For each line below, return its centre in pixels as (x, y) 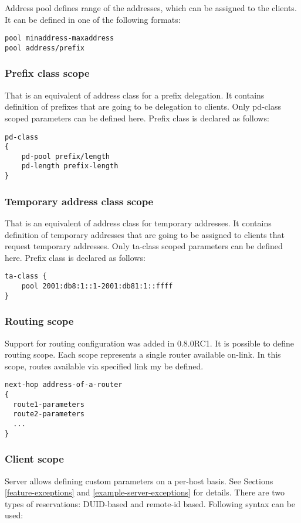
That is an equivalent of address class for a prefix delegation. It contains (135, 95)
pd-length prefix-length (70, 166)
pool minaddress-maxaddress (60, 38)
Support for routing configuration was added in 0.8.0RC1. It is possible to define (150, 343)
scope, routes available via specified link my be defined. (104, 366)
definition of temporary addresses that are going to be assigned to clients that (145, 234)
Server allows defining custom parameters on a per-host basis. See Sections (139, 480)
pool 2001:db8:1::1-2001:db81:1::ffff (97, 286)
